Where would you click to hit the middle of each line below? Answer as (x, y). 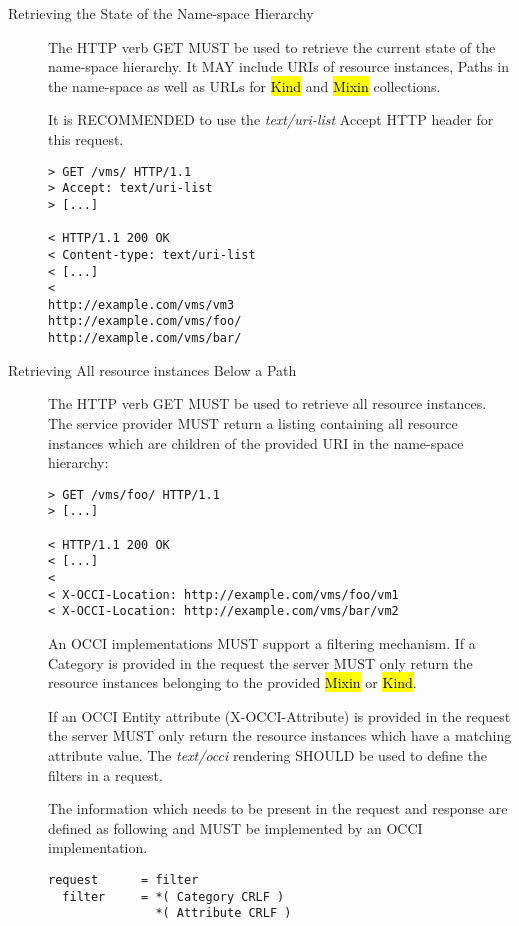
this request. (86, 138)
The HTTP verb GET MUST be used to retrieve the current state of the (272, 46)
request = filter (123, 879)
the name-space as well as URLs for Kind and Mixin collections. (244, 85)
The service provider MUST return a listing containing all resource (253, 422)
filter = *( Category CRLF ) (173, 896)
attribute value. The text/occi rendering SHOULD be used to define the (268, 754)
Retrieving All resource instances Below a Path (152, 369)
